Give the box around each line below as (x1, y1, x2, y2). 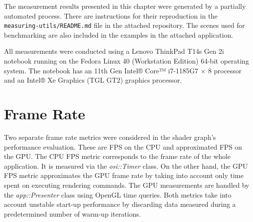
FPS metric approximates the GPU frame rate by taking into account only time (4, 170, 244, 180)
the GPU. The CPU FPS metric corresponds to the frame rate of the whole (4, 151, 231, 161)
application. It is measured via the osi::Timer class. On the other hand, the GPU (4, 160, 248, 171)
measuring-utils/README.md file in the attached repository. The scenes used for (4, 20, 245, 30)
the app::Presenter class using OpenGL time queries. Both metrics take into (4, 189, 231, 200)
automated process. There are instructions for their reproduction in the (4, 10, 218, 21)
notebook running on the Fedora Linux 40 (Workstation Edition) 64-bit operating (4, 56, 249, 66)
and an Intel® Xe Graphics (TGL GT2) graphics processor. (4, 75, 182, 85)
